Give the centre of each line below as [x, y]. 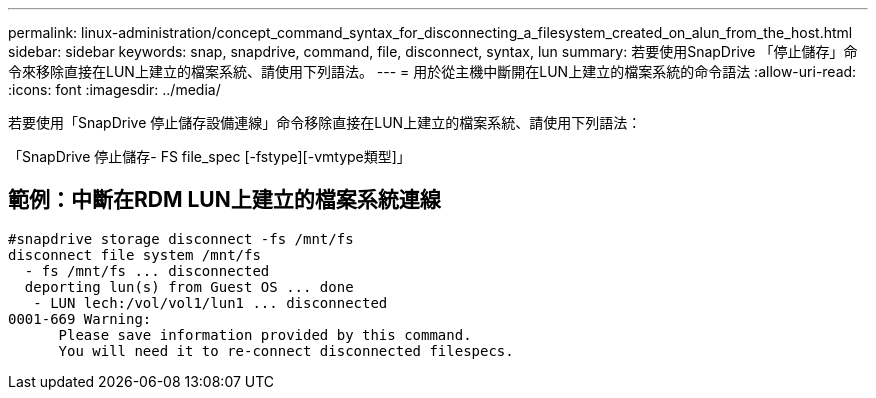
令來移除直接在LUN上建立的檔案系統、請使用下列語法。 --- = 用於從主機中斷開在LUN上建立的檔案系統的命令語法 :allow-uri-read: [432, 71]
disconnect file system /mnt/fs [134, 254]
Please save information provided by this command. [265, 334]
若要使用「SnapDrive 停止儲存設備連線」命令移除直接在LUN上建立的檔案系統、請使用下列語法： [325, 122]
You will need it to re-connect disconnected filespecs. [286, 350]
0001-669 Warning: [80, 318]
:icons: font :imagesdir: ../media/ [114, 89]
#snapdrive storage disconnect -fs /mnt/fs [181, 238]
